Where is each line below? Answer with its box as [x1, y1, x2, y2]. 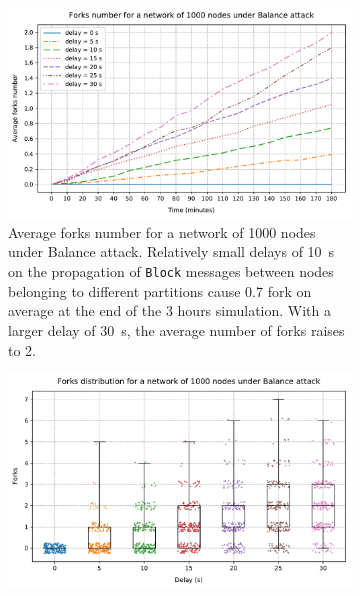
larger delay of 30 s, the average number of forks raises [8, 319, 345, 340]
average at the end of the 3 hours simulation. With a [8, 300, 332, 321]
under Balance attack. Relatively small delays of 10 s [8, 241, 335, 262]
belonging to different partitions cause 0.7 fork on [8, 280, 312, 301]
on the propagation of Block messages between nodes [8, 261, 334, 282]
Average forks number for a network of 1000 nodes [8, 221, 316, 242]
